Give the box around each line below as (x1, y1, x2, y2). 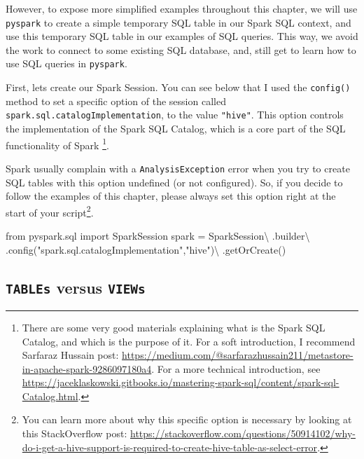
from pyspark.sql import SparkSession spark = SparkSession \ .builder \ (6, 228, 310, 242)
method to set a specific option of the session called (6, 93, 226, 108)
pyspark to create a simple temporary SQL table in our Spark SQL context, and (6, 15, 351, 29)
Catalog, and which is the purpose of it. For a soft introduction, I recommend (22, 334, 356, 348)
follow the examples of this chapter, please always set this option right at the (6, 189, 336, 203)
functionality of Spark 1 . (6, 135, 109, 152)
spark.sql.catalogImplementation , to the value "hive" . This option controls (6, 107, 344, 122)
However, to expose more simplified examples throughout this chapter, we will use (6, 1, 358, 15)
